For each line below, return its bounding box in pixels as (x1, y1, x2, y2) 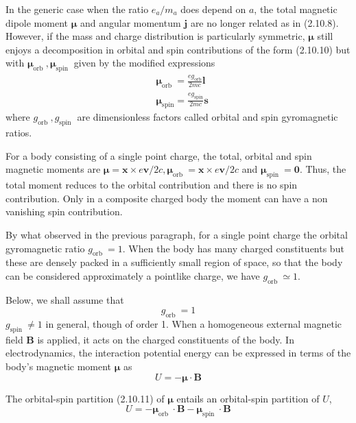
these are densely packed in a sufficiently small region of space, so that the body (5, 255, 343, 269)
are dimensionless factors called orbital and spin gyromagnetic (77, 110, 338, 124)
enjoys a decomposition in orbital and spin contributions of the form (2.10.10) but (5, 42, 351, 56)
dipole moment (5, 15, 68, 29)
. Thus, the (299, 162, 346, 176)
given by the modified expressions (73, 56, 215, 70)
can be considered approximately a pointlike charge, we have (5, 268, 260, 282)
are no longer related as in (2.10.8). (190, 15, 339, 29)
